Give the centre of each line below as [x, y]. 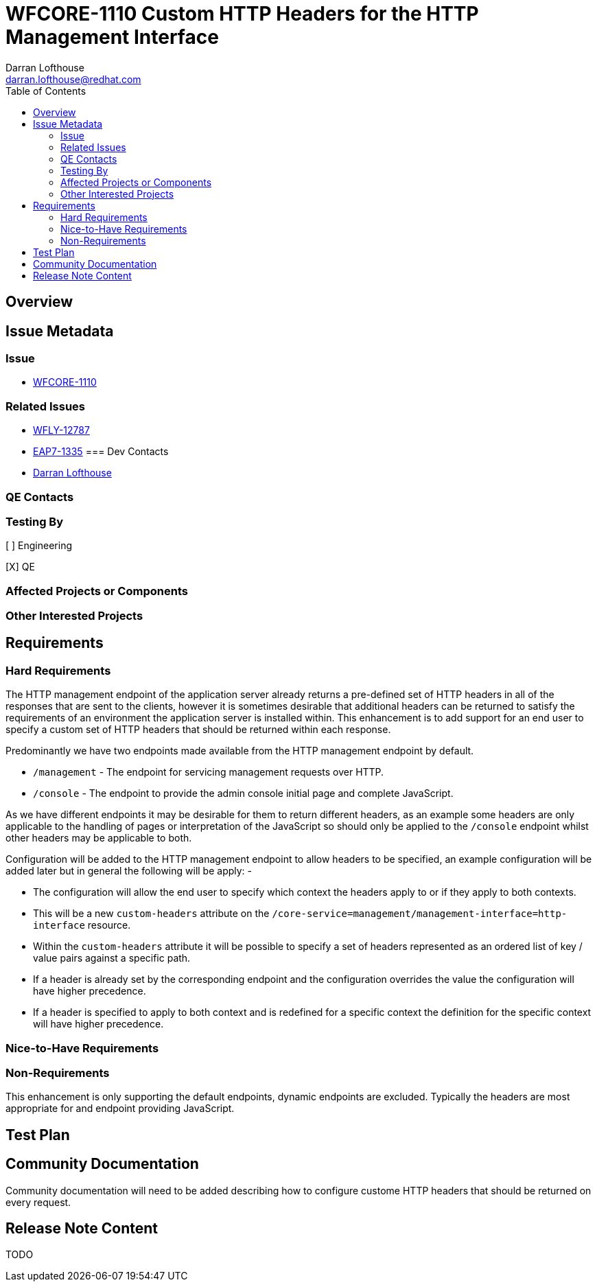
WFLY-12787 [61, 430]
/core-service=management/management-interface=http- [420, 914]
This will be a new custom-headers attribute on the [151, 914]
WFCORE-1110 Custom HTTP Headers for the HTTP [242, 14]
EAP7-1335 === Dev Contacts [101, 452]
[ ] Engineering [39, 546]
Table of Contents [46, 91]
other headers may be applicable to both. [99, 838]
